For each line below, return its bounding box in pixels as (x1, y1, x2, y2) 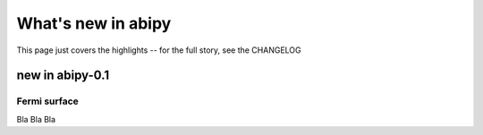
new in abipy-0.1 (16, 68, 110, 83)
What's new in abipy (16, 13, 172, 33)
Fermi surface (16, 95, 80, 107)
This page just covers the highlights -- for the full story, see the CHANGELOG (16, 45, 301, 55)
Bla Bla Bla (16, 114, 56, 124)
